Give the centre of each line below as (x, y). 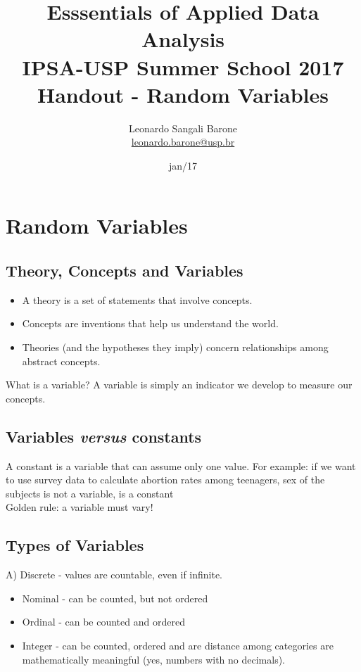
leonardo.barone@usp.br (183, 142)
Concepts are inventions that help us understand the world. (150, 323)
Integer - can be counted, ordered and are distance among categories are (178, 645)
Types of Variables (75, 545)
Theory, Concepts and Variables (125, 271)
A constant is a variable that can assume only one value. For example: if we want (181, 465)
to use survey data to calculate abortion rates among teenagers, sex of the (165, 480)
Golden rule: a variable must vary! (80, 507)
